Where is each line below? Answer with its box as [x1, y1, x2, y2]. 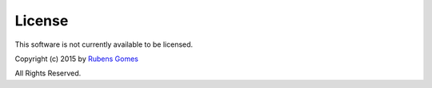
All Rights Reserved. [14, 68, 82, 78]
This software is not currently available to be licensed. [14, 40, 194, 49]
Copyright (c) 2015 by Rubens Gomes [14, 54, 139, 63]
